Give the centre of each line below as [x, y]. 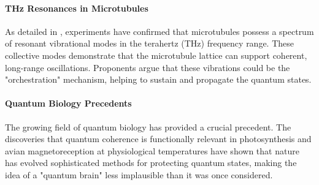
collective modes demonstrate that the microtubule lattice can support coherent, [156, 55]
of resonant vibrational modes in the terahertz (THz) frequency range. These [150, 43]
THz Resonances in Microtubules [77, 8]
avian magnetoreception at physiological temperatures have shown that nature [152, 150]
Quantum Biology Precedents [68, 103]
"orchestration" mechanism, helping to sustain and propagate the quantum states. [158, 79]
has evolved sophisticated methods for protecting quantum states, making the [151, 163]
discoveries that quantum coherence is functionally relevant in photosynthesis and [158, 139]
